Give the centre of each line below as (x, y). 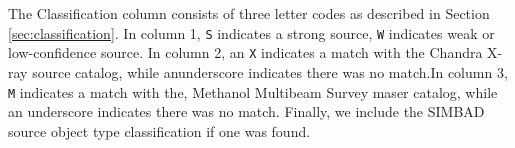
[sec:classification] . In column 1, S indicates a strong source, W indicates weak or (251, 32)
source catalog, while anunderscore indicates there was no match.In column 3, (270, 71)
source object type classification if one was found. (159, 130)
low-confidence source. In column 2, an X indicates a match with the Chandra (245, 52)
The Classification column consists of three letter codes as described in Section (249, 13)
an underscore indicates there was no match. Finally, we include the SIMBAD (246, 111)
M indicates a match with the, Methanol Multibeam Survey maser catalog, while (253, 91)
